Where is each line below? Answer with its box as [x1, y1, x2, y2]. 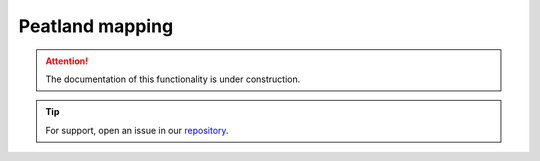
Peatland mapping [18, 15, 174, 37]
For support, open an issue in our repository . [45, 124, 229, 136]
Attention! [45, 55, 89, 67]
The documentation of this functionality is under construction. [45, 73, 301, 85]
